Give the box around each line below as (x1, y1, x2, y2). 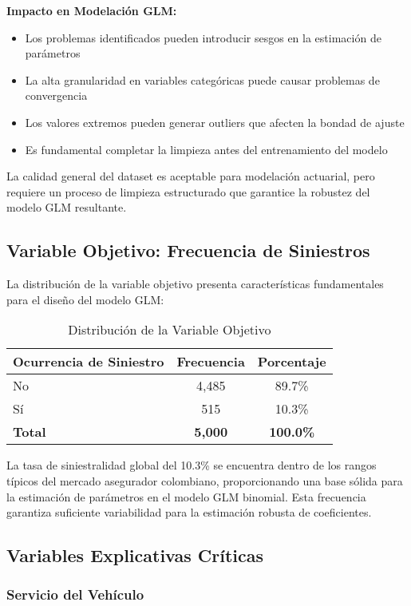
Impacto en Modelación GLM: (6, 2, 177, 18)
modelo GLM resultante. (6, 199, 127, 216)
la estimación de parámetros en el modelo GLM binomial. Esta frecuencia (6, 488, 366, 505)
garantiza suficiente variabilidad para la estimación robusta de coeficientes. (6, 504, 372, 521)
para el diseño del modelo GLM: (6, 291, 164, 307)
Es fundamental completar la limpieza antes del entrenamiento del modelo (25, 141, 388, 157)
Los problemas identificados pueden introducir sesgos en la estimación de (25, 29, 381, 46)
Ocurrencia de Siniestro (13, 352, 164, 371)
